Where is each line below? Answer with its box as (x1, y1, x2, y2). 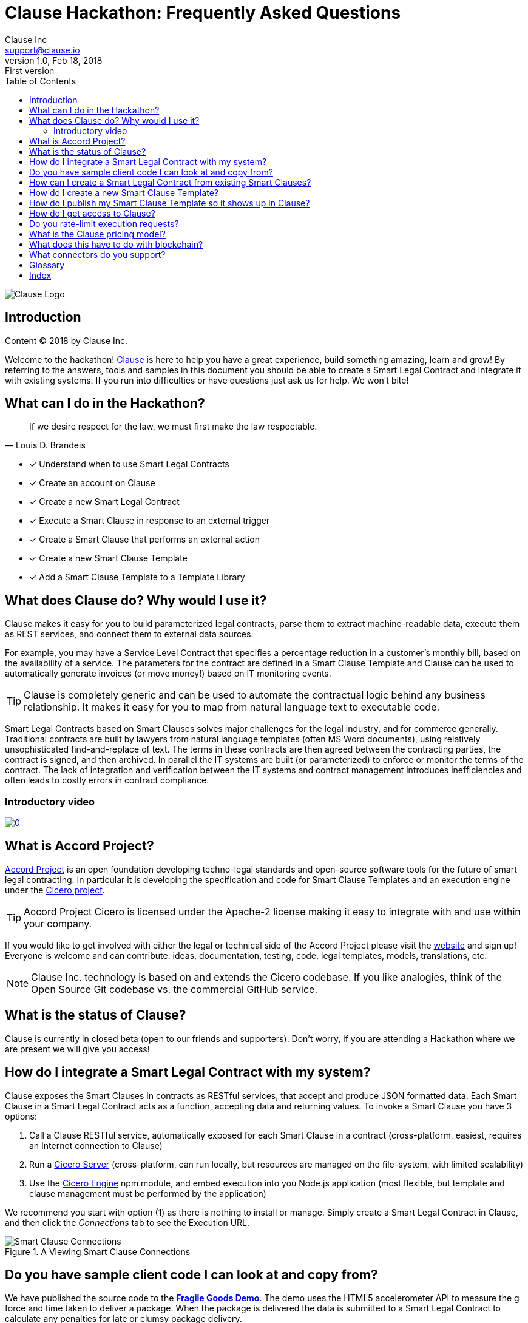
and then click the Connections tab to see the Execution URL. (5, 1217, 250, 1228)
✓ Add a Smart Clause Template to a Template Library (29, 572, 245, 583)
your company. (24, 917, 92, 930)
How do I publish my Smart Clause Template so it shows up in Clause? (29, 197, 310, 208)
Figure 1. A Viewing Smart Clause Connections (5, 1246, 191, 1257)
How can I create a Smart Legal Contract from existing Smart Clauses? (29, 177, 311, 188)
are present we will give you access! (5, 1043, 150, 1054)
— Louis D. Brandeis (5, 440, 86, 451)
